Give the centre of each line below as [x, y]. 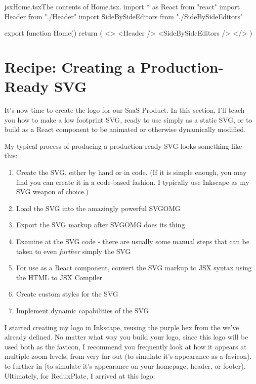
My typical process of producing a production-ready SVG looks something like [123, 146]
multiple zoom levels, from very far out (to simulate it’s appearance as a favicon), [128, 356]
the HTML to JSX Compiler [59, 277]
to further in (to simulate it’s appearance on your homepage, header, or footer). [125, 365]
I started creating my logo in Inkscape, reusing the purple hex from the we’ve [122, 327]
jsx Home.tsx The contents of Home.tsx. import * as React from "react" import [122, 6]
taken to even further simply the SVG [73, 251]
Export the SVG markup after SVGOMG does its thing [101, 225]
